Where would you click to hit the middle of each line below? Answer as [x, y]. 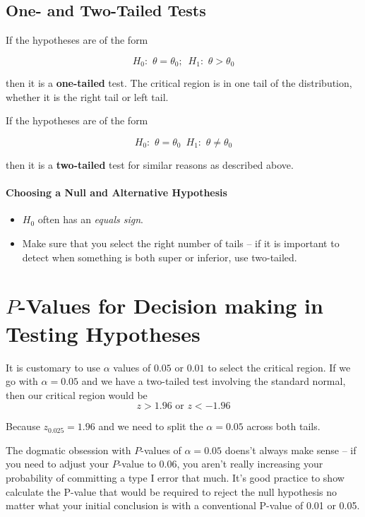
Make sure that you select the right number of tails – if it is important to [181, 243]
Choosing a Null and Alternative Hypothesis [116, 192]
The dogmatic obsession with [68, 450]
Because [23, 426]
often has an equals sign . [90, 219]
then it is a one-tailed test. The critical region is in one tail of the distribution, [179, 83]
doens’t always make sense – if [291, 450]
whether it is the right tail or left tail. [87, 96]
